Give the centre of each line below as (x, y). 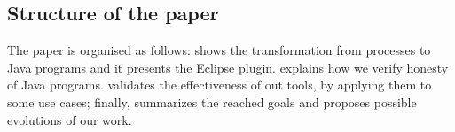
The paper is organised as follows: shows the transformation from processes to (219, 50)
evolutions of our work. (70, 119)
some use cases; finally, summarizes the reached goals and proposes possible (212, 101)
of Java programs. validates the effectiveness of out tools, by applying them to (220, 85)
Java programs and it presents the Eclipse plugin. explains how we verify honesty (228, 67)
